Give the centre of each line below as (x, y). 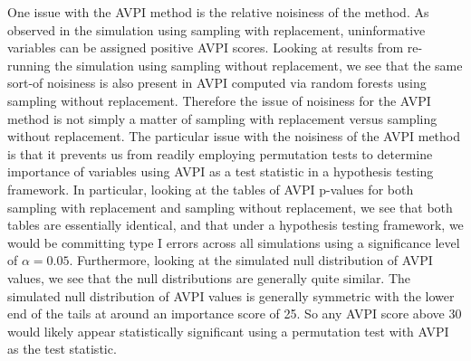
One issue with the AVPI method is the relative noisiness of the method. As (218, 12)
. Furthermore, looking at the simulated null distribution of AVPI (251, 260)
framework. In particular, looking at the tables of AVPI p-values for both (211, 189)
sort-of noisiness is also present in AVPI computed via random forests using (217, 83)
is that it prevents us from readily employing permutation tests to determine (220, 153)
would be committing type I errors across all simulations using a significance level (234, 242)
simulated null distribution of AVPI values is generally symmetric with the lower (231, 295)
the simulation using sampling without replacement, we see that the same (259, 65)
